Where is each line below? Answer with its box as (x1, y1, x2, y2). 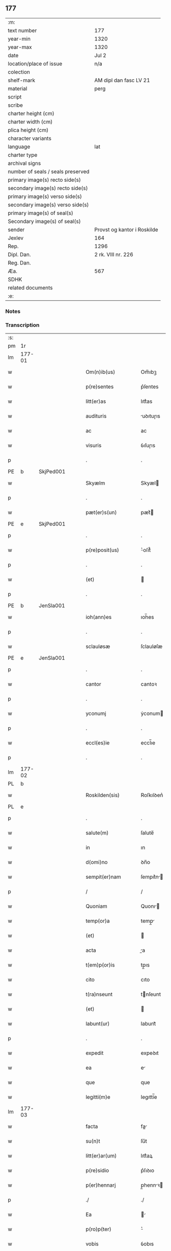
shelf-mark (8, 77, 36, 84)
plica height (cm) (8, 126, 49, 133)
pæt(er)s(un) (85, 509, 117, 516)
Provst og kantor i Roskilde (94, 226, 159, 233)
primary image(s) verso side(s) (8, 193, 82, 200)
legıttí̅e (140, 1094, 157, 1101)
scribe (8, 102, 23, 109)
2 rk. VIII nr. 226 (94, 251, 133, 258)
